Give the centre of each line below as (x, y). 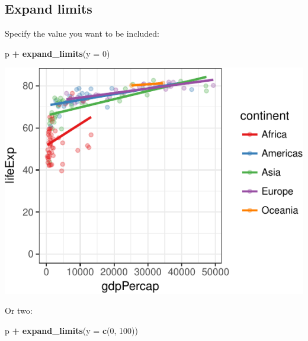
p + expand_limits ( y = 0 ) (57, 53)
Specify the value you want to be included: (82, 33)
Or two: (19, 311)
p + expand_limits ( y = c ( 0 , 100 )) (71, 330)
